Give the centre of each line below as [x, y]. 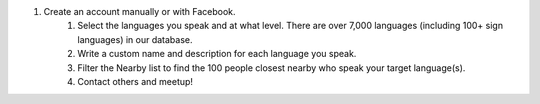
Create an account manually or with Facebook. [139, 11]
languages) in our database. [135, 39]
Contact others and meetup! [135, 81]
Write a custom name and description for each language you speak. [217, 54]
